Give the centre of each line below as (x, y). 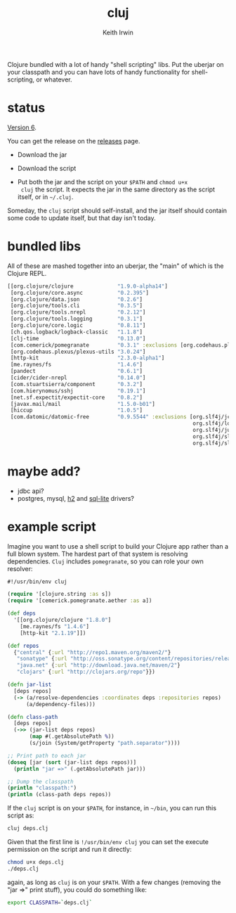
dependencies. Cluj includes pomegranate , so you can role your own (105, 561)
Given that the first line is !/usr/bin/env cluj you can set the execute (108, 842)
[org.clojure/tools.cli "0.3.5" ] (76, 306)
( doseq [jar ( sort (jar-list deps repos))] (72, 762)
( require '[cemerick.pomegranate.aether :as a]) (80, 601)
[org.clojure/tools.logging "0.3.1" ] (76, 319)
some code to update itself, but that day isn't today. (81, 218)
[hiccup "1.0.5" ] (76, 410)
